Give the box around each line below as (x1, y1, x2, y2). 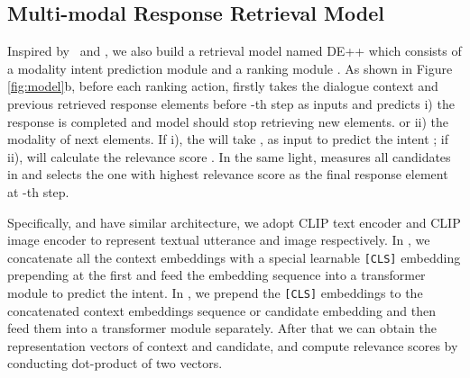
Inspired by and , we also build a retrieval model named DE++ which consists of (7, 41, 462, 60)
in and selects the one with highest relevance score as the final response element (7, 165, 448, 184)
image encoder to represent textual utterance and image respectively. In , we (7, 230, 430, 249)
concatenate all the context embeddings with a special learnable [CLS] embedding (7, 247, 461, 266)
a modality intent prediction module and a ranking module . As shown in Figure (7, 58, 453, 77)
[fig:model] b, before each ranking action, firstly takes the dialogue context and (7, 76, 438, 95)
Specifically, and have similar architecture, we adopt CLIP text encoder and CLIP (7, 212, 461, 231)
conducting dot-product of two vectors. (7, 354, 223, 373)
